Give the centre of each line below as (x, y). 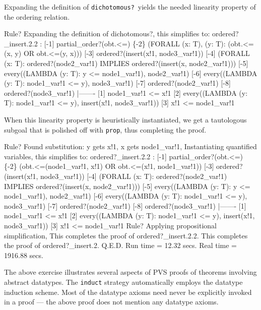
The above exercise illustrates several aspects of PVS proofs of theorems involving (130, 272)
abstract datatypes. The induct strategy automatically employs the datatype (123, 282)
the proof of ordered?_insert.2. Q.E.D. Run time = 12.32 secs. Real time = (120, 245)
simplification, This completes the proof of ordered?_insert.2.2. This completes (126, 235)
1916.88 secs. (24, 255)
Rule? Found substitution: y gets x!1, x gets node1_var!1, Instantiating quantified (130, 146)
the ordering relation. (37, 16)
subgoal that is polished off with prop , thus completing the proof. (105, 129)
